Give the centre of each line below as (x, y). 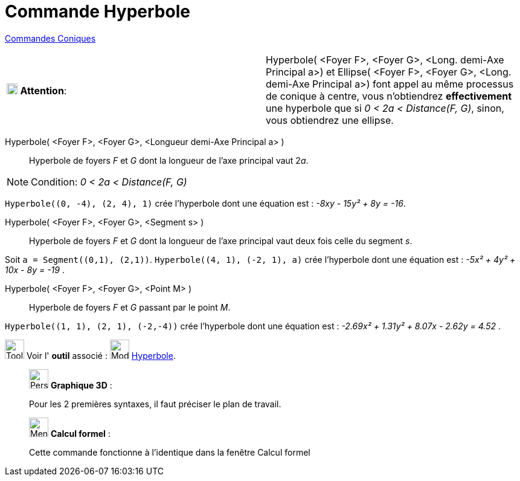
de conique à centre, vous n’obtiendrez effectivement (389, 96)
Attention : (43, 90)
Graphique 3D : (81, 385)
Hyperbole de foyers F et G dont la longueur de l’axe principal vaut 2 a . (169, 160)
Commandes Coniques (50, 38)
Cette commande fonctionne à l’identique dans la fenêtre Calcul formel (170, 452)
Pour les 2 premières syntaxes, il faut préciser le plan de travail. (155, 404)
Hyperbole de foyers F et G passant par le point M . (130, 307)
